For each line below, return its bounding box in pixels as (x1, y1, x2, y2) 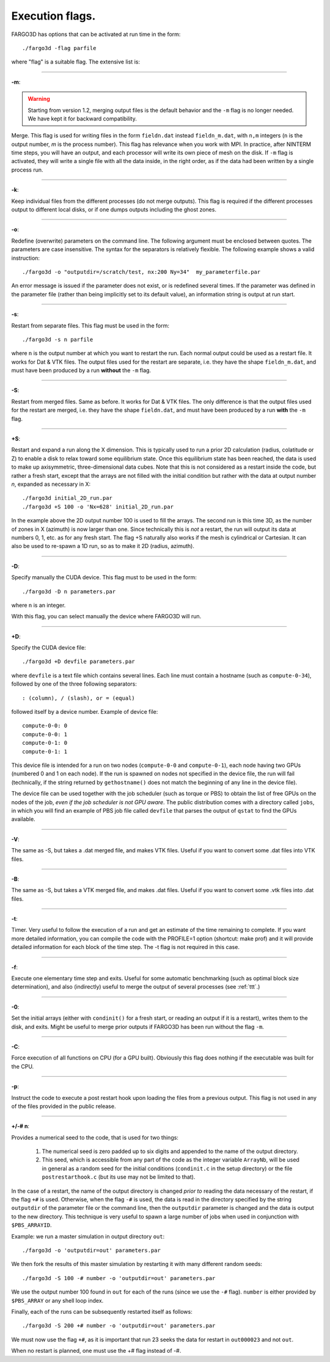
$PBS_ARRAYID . (11, 1221, 52, 1229)
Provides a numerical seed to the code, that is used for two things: (11, 1133, 178, 1141)
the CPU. (11, 1063, 34, 1070)
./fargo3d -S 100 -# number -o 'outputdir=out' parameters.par (22, 1275, 216, 1281)
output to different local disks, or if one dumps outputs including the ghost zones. (11, 206, 217, 213)
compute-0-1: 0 (22, 739, 68, 747)
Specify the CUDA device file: (11, 644, 86, 651)
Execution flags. (11, 9, 96, 23)
